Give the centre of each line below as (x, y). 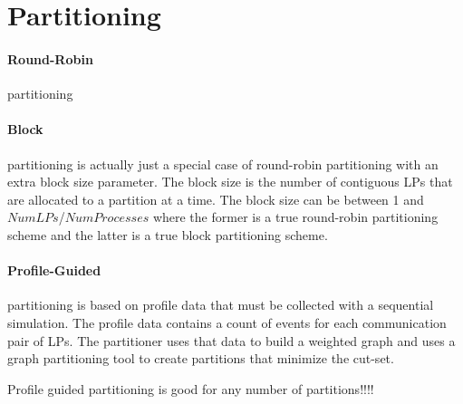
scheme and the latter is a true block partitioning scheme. (168, 234)
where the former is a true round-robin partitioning (295, 217)
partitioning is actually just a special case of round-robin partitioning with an (223, 164)
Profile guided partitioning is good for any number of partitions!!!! (191, 388)
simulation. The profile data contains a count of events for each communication (227, 322)
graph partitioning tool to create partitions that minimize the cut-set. (201, 358)
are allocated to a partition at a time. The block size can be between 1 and (216, 199)
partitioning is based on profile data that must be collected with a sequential (221, 305)
